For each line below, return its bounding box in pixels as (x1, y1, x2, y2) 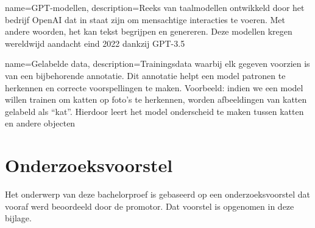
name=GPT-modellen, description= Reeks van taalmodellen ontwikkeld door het (5, 1, 305, 13)
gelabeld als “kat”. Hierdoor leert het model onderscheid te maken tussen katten (5, 105, 304, 117)
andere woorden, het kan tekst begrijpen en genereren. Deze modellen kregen (5, 25, 292, 38)
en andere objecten (5, 117, 76, 130)
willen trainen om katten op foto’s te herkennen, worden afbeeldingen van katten (5, 93, 307, 106)
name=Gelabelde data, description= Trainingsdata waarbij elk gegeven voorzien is (5, 57, 310, 70)
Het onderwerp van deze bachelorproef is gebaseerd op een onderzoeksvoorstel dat (5, 188, 311, 201)
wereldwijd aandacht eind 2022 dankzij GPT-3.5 (5, 36, 185, 49)
